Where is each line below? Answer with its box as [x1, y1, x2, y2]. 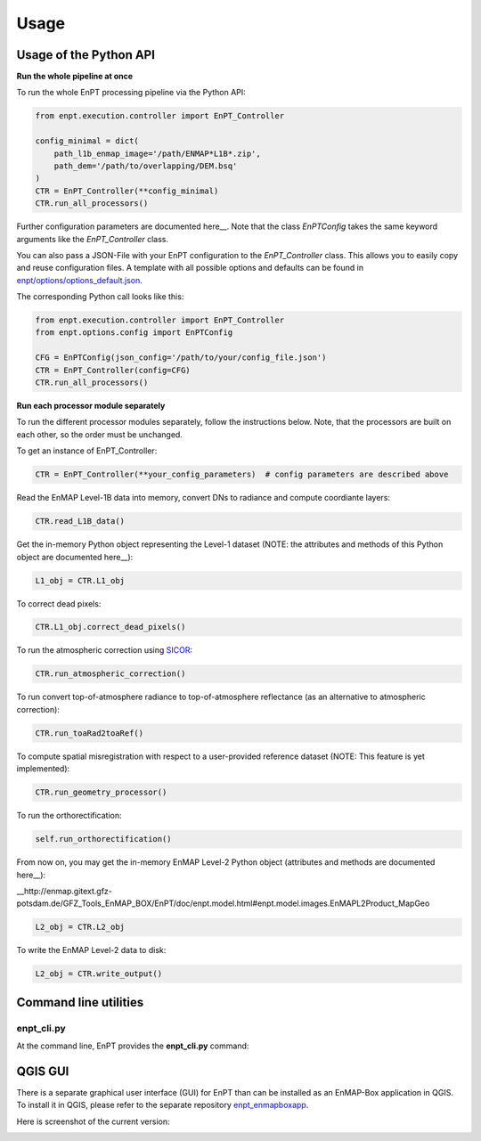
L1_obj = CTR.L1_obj [35, 575, 125, 585]
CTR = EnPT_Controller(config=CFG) [35, 365, 191, 375]
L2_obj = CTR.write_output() [35, 969, 163, 979]
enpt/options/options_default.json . [16, 274, 143, 285]
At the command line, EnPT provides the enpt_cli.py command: [16, 1040, 249, 1051]
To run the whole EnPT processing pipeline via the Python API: [16, 87, 247, 98]
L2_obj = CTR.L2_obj [35, 922, 125, 933]
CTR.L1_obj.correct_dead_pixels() [35, 622, 186, 632]
